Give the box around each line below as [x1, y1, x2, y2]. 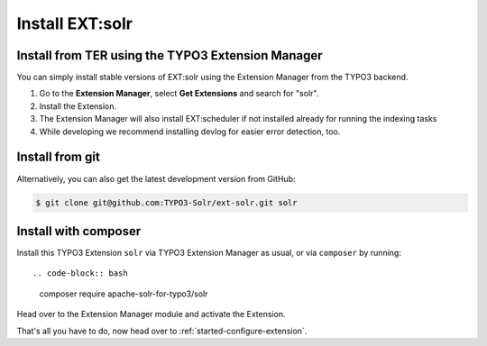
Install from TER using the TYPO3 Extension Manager [16, 48, 324, 63]
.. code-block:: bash [32, 269, 128, 278]
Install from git [16, 150, 101, 165]
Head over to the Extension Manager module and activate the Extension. [16, 309, 286, 320]
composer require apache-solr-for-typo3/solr [39, 288, 208, 299]
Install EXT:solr [16, 14, 133, 33]
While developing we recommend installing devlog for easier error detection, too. [39, 126, 341, 137]
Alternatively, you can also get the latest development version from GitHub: [16, 173, 296, 184]
